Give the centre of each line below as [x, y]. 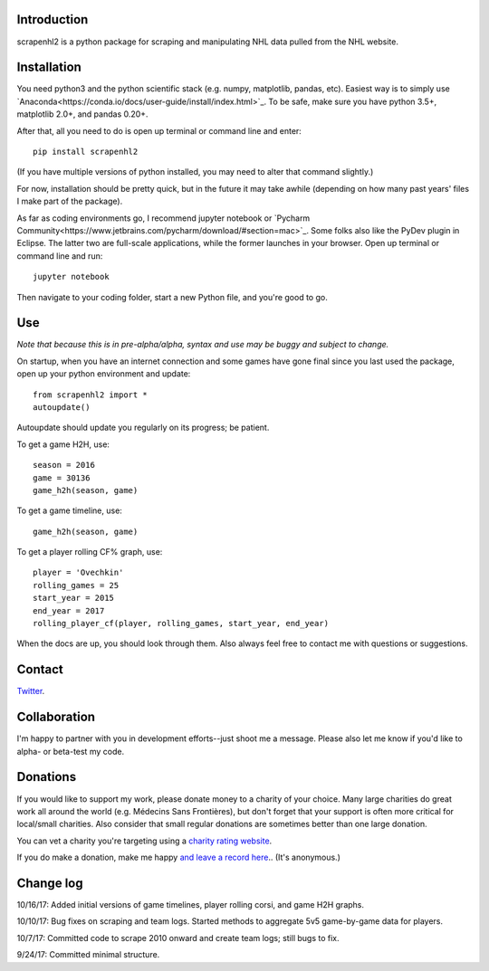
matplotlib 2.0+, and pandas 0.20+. [82, 114]
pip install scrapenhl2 [86, 151]
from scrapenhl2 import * [91, 395]
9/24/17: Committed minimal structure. [88, 955]
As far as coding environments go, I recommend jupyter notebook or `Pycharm [163, 218]
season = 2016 [64, 465]
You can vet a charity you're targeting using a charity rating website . [144, 841]
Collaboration [56, 717]
